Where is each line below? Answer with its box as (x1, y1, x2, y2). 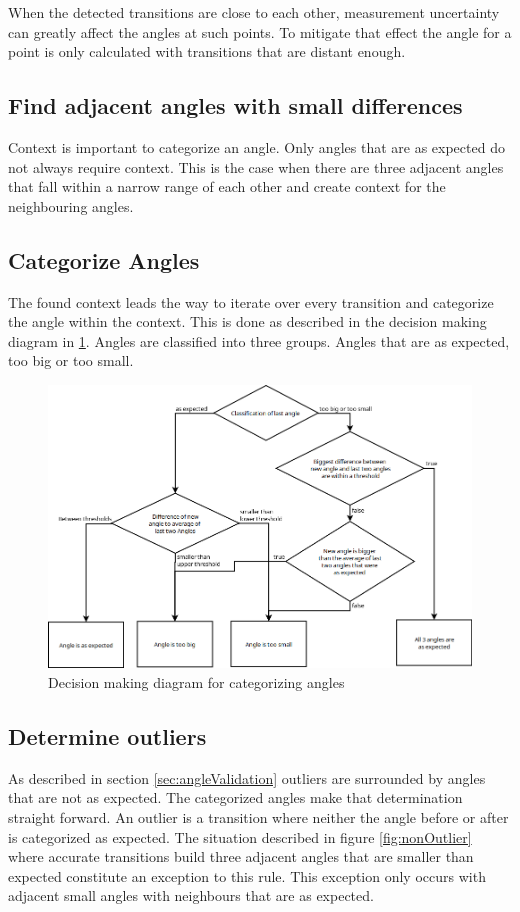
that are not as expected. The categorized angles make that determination (8, 787, 463, 808)
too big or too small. (8, 350, 134, 371)
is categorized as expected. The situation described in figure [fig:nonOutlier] (8, 826, 472, 847)
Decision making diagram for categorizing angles (48, 671, 345, 692)
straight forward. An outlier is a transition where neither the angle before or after (8, 806, 509, 827)
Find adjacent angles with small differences (8, 90, 463, 121)
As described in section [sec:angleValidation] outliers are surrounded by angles (8, 767, 486, 788)
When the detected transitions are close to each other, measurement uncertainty (8, 2, 500, 22)
